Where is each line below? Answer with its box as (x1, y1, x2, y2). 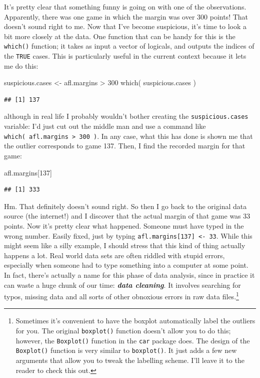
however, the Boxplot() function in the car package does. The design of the (15, 335, 250, 345)
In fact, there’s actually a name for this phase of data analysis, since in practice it (4, 269, 255, 280)
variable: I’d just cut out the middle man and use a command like (4, 121, 206, 131)
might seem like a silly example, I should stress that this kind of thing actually (4, 240, 245, 251)
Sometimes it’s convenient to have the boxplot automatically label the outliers (15, 315, 255, 326)
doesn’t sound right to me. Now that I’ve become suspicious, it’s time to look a (4, 21, 247, 32)
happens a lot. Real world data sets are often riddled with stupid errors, (4, 250, 225, 260)
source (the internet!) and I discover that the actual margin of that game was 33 (4, 211, 250, 221)
